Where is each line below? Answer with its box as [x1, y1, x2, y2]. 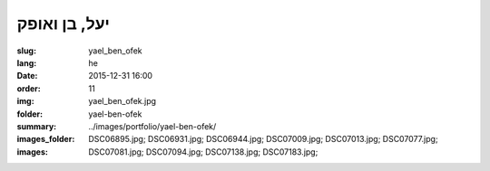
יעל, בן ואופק [16, 14, 111, 33]
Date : [16, 71, 38, 81]
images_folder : [16, 134, 75, 145]
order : [16, 82, 41, 94]
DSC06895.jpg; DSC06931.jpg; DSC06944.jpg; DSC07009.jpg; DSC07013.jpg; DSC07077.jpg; [88, 134, 439, 145]
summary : [16, 120, 57, 131]
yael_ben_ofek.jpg [88, 96, 157, 107]
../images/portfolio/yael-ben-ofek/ [88, 120, 217, 131]
